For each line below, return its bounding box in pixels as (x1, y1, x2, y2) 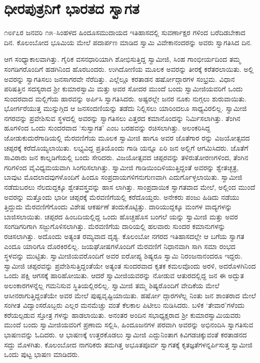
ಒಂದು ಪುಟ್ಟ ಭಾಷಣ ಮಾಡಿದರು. (4, 349, 80, 359)
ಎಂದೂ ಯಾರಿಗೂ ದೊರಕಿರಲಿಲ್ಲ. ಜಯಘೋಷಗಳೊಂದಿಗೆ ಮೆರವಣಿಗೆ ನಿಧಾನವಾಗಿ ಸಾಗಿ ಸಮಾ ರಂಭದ (4, 240, 236, 251)
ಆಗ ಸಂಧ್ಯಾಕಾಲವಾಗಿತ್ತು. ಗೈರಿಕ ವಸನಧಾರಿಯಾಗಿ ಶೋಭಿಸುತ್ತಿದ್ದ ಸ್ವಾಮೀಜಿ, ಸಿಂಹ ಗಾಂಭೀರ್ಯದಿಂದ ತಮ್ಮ (4, 54, 241, 64)
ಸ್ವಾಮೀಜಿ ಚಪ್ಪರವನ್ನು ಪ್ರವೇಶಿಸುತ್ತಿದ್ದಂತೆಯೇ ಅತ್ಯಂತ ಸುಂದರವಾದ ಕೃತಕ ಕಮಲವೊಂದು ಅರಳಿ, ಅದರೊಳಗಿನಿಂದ (4, 260, 256, 271)
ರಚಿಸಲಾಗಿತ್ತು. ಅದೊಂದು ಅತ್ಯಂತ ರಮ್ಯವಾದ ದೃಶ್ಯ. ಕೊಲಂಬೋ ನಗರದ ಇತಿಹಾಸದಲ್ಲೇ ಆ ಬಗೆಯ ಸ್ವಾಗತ (4, 231, 244, 241)
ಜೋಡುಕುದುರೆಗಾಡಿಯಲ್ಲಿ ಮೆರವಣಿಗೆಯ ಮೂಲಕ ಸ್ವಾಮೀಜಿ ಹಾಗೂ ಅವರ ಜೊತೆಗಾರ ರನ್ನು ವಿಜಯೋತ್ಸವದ (4, 133, 250, 143)
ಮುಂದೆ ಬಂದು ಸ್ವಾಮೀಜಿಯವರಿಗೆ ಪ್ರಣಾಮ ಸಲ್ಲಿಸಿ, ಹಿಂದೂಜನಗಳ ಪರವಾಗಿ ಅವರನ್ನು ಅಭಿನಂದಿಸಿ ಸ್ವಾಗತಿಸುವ (4, 319, 253, 330)
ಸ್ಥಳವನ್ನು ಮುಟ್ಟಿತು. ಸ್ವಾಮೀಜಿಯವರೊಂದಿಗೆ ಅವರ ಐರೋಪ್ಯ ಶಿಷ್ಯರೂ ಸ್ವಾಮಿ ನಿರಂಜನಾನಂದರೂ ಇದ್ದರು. (4, 251, 242, 261)
